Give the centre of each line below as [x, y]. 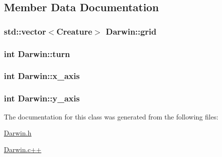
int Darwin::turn [37, 53]
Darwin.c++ [23, 149]
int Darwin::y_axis [42, 98]
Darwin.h [18, 133]
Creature [74, 31]
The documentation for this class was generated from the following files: [111, 116]
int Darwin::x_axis [42, 76]
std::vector [25, 31]
